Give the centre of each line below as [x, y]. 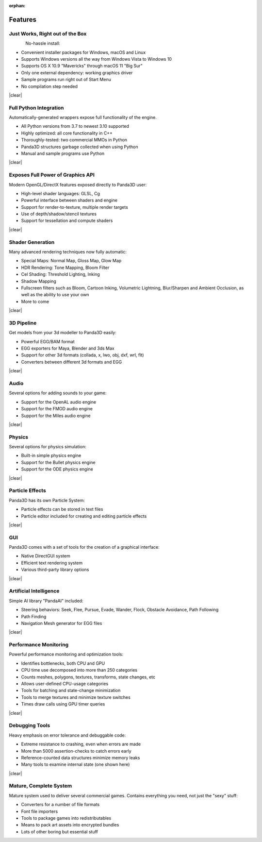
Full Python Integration [36, 108]
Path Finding [34, 616]
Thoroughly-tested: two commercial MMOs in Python [74, 140]
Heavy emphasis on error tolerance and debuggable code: [67, 735]
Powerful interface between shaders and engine [69, 200]
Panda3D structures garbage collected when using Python [80, 147]
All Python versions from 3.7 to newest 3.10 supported [75, 126]
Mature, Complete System [41, 786]
